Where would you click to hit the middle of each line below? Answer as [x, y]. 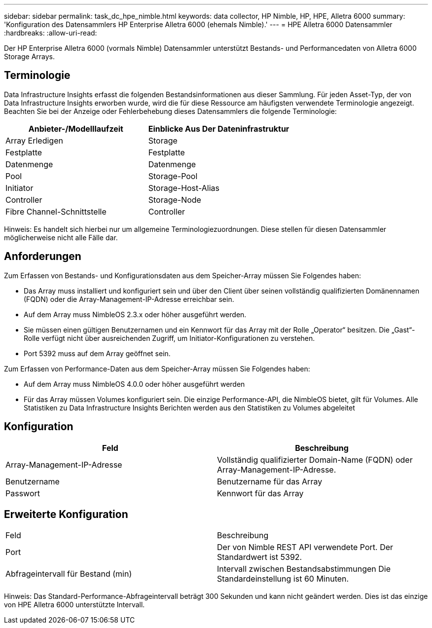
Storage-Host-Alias [184, 188]
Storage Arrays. [30, 56]
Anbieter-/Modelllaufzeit [76, 129]
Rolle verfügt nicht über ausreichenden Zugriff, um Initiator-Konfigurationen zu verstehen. [169, 338]
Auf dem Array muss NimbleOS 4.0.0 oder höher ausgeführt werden [134, 384]
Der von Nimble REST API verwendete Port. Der [305, 547]
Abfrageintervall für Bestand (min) [69, 574]
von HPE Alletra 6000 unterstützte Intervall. [74, 605]
